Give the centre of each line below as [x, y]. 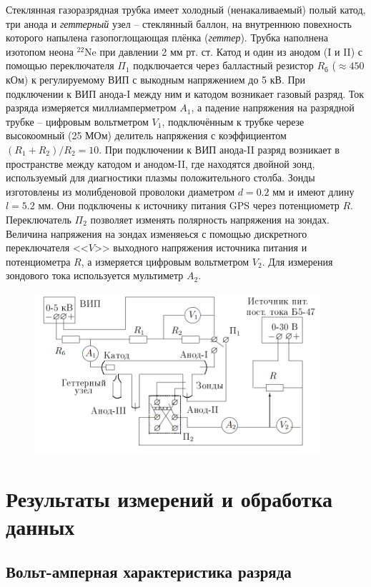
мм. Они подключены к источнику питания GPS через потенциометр [189, 205]
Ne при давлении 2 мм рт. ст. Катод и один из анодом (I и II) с [223, 51]
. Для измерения [297, 261]
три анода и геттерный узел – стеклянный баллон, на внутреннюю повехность [179, 23]
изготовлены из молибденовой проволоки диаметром [120, 191]
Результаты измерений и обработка [169, 498]
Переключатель [39, 219]
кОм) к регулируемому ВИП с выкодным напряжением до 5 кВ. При [156, 79]
